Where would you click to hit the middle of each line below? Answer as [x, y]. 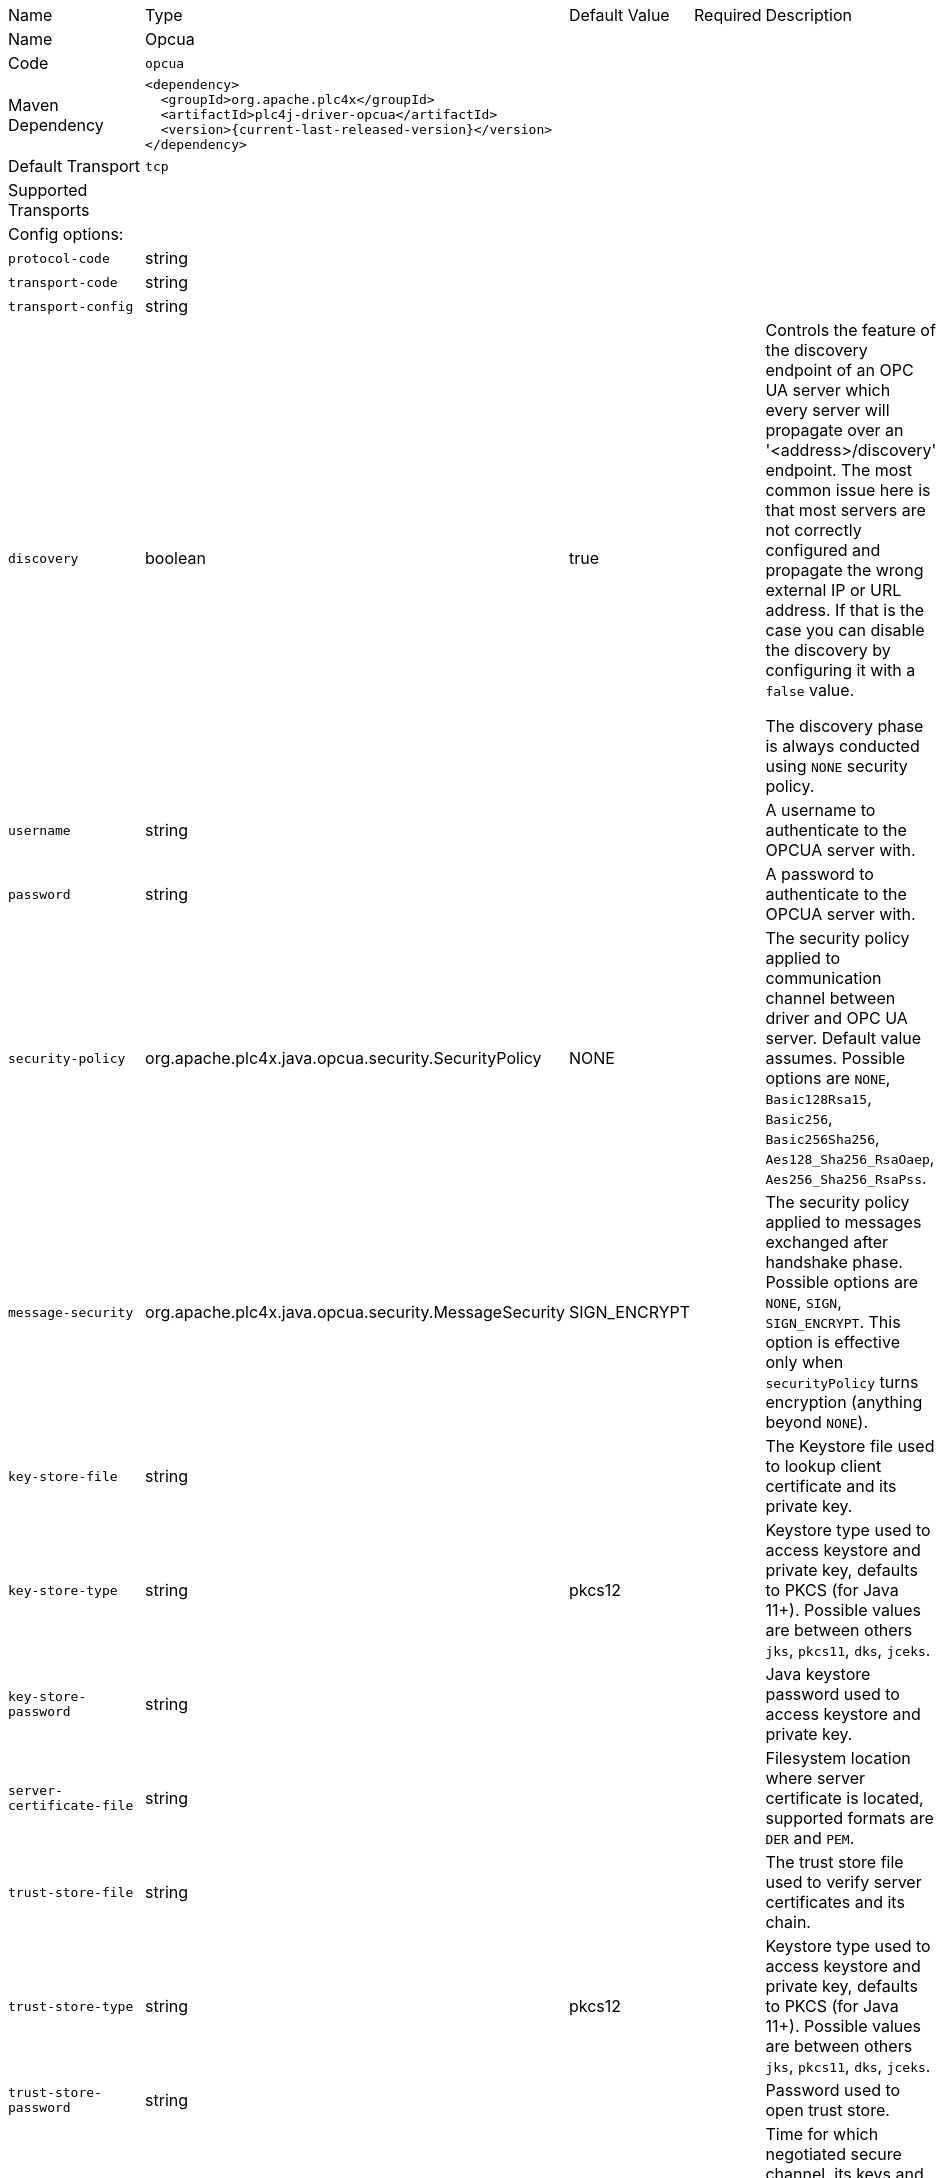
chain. [788, 1922]
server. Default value [843, 1038]
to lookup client [823, 1466]
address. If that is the [845, 610]
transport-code [63, 282]
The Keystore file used [850, 1446]
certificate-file [71, 1805]
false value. [810, 690]
